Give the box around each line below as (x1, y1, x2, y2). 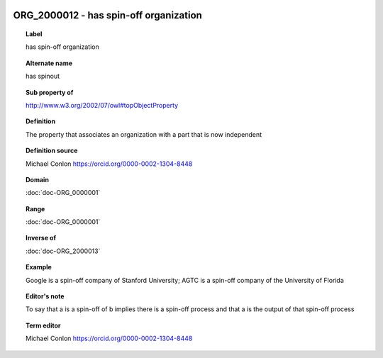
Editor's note (26, 292, 65, 301)
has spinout (26, 72, 60, 81)
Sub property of (26, 88, 74, 96)
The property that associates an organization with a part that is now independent (26, 130, 262, 138)
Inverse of (26, 234, 57, 242)
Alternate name (26, 59, 73, 67)
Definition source (26, 146, 78, 155)
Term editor (26, 321, 61, 330)
